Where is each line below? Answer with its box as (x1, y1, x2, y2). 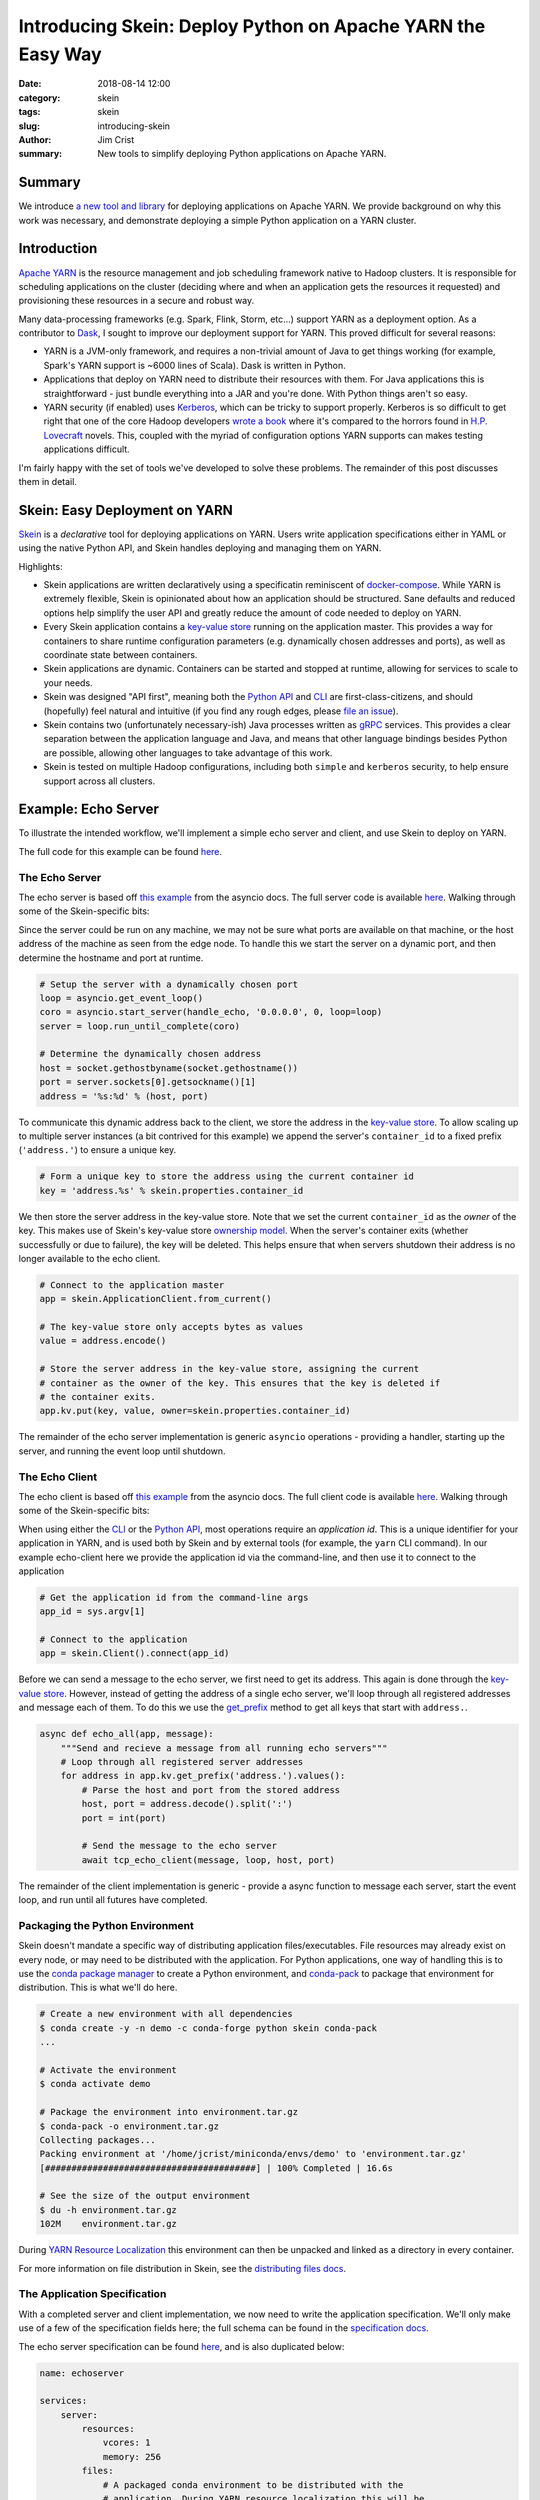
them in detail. (18, 475, 77, 487)
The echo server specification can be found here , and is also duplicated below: (18, 2340, 345, 2352)
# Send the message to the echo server (81, 1840, 277, 1852)
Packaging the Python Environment (18, 1918, 194, 1932)
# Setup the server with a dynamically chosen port (39, 978, 299, 990)
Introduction (18, 240, 98, 257)
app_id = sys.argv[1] (39, 1606, 146, 1617)
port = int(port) (81, 1812, 167, 1824)
